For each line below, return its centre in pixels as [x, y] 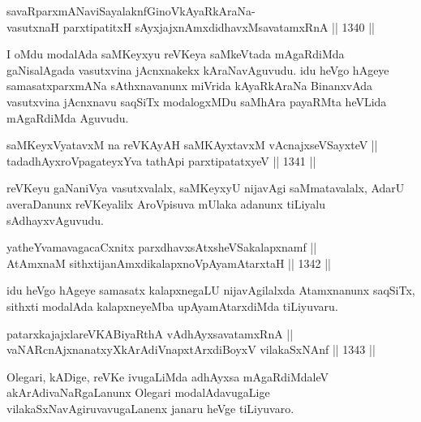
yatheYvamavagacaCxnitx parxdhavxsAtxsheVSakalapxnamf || [162, 247]
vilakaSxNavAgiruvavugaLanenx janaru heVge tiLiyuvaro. [150, 408]
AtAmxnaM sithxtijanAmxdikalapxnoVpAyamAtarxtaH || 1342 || [169, 263]
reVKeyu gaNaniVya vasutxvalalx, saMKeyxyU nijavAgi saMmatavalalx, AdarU [206, 188]
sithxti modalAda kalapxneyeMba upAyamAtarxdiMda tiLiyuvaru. [172, 306]
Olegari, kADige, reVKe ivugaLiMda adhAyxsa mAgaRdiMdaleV [168, 376]
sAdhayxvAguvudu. [55, 220]
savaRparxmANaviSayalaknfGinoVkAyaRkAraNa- [131, 11]
